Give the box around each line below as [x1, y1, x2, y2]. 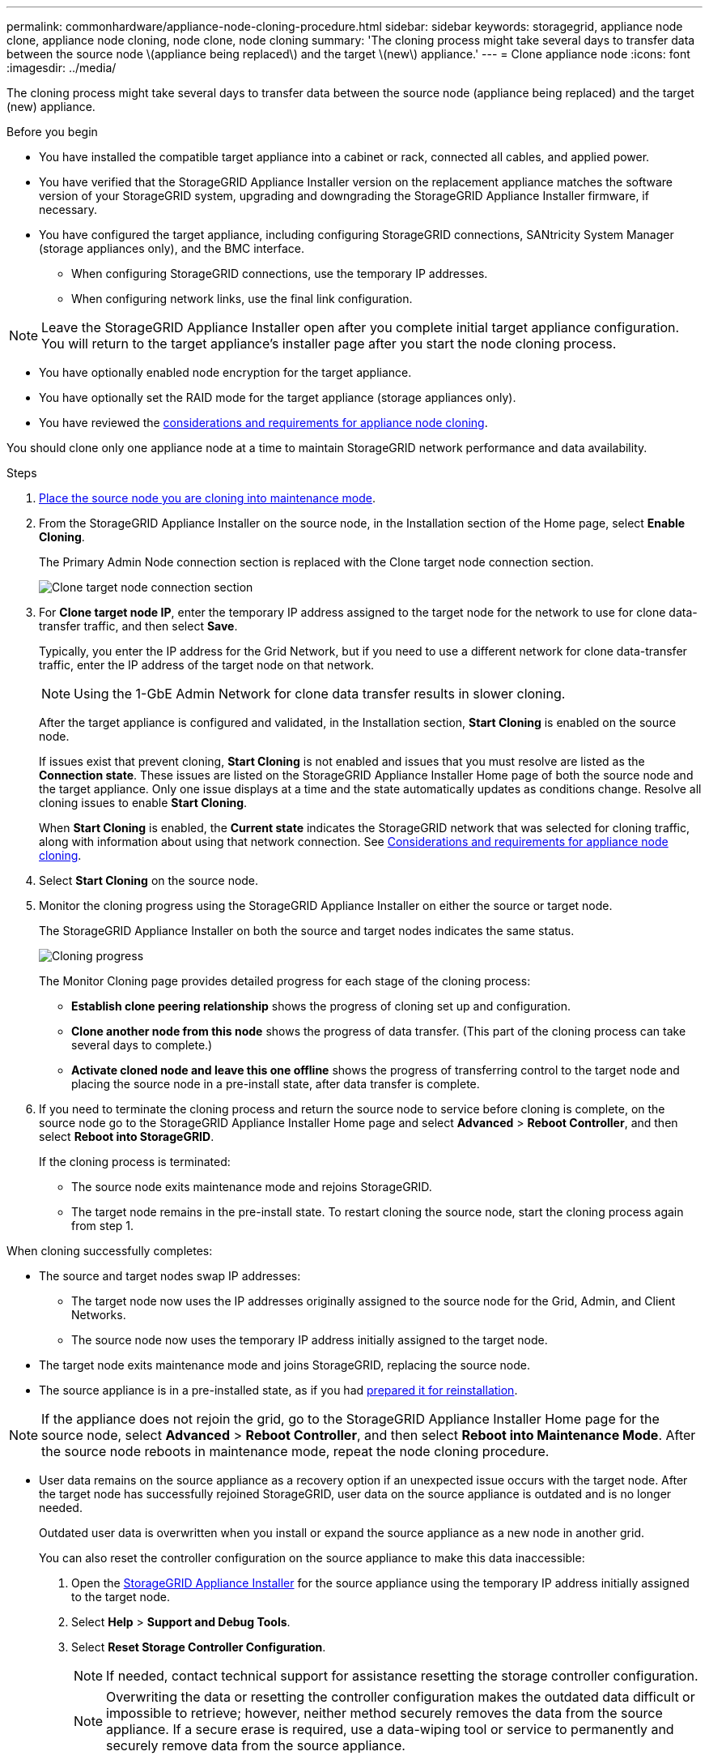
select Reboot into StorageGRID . [39, 1130, 214, 1143]
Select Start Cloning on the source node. [39, 874, 259, 887]
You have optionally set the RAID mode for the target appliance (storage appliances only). [39, 391, 516, 404]
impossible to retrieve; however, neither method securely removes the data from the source [106, 1705, 663, 1721]
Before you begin [6, 125, 98, 139]
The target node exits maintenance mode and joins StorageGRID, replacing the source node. [39, 1358, 531, 1372]
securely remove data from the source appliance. [106, 1737, 405, 1754]
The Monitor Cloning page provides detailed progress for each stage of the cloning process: [39, 974, 531, 988]
